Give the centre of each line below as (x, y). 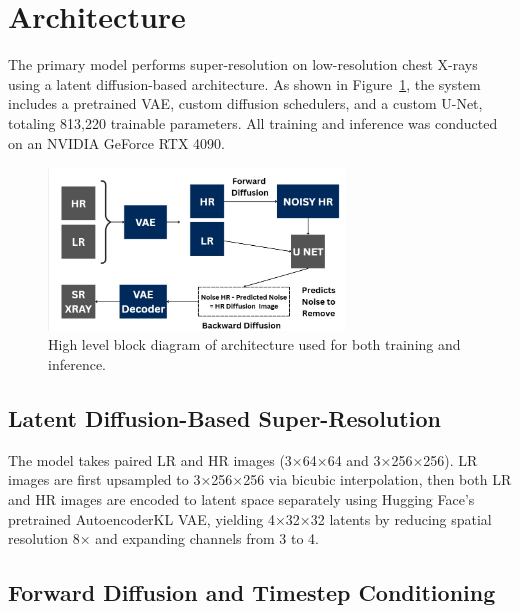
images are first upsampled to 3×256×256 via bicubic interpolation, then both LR (260, 479)
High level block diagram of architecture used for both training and (254, 344)
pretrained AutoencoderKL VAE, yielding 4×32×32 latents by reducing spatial (250, 518)
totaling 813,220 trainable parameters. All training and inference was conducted (253, 122)
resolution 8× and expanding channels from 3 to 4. (163, 538)
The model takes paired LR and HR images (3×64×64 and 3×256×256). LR (243, 459)
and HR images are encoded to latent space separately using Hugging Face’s (241, 499)
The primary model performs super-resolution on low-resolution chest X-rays (243, 64)
